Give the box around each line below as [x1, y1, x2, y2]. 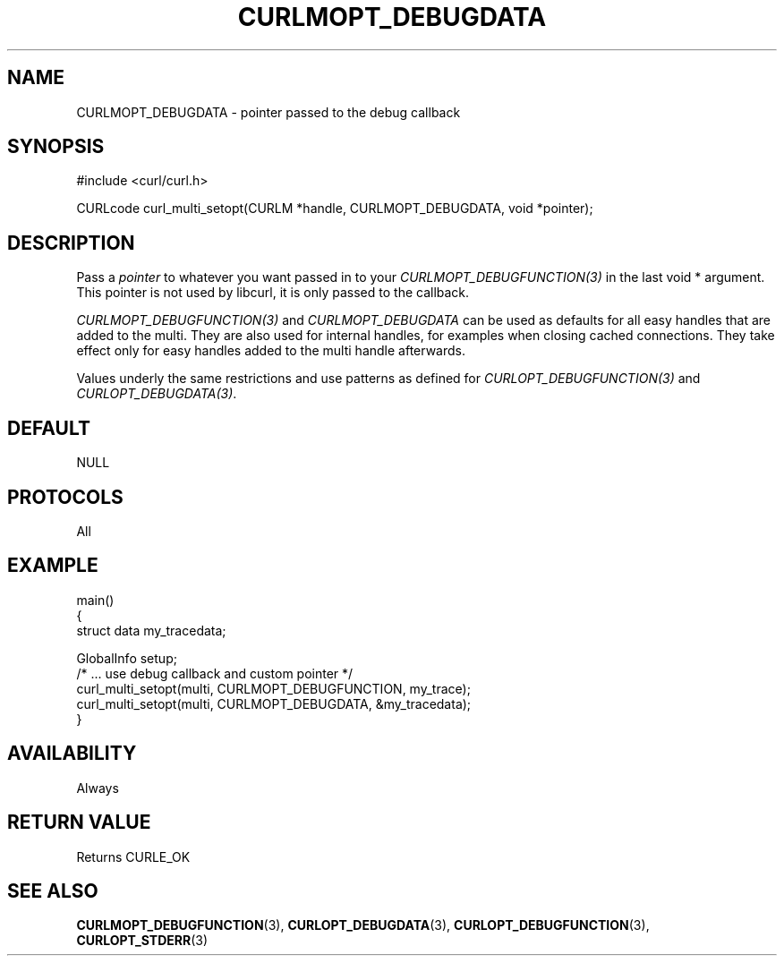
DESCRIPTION [7, 231, 135, 254]
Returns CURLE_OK [76, 848, 191, 865]
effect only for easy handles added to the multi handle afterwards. [76, 343, 465, 359]
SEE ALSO [7, 879, 98, 902]
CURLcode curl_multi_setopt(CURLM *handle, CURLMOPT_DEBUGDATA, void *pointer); [76, 200, 593, 217]
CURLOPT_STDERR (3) [76, 933, 209, 949]
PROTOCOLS [7, 485, 124, 508]
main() [76, 592, 115, 608]
